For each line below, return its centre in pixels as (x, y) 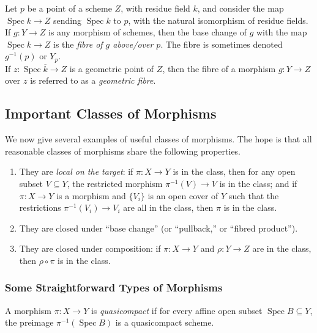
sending (67, 20)
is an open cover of (183, 195)
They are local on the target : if (76, 171)
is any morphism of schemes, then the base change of (147, 32)
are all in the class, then (168, 207)
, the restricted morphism (115, 183)
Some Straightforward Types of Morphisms (114, 287)
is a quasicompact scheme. (165, 322)
